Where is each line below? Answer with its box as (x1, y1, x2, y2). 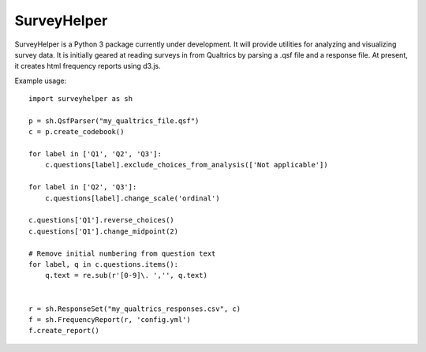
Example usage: (14, 76, 67, 85)
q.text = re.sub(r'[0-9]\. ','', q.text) (44, 271, 208, 280)
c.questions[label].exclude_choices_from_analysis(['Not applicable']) (44, 160, 328, 170)
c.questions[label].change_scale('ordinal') (44, 193, 220, 203)
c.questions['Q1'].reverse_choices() (28, 215, 175, 225)
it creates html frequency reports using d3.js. (14, 62, 161, 71)
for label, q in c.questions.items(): (28, 260, 179, 268)
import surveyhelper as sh (28, 95, 133, 103)
